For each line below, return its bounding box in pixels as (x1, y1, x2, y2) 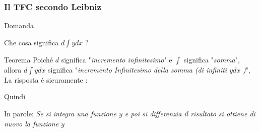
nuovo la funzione (4, 118, 59, 128)
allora (4, 64, 22, 75)
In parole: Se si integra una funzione (4, 108, 116, 118)
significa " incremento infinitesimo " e (61, 54, 172, 64)
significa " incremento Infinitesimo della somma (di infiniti (48, 64, 227, 75)
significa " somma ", (183, 54, 240, 64)
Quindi (4, 91, 26, 102)
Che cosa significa (4, 37, 59, 47)
